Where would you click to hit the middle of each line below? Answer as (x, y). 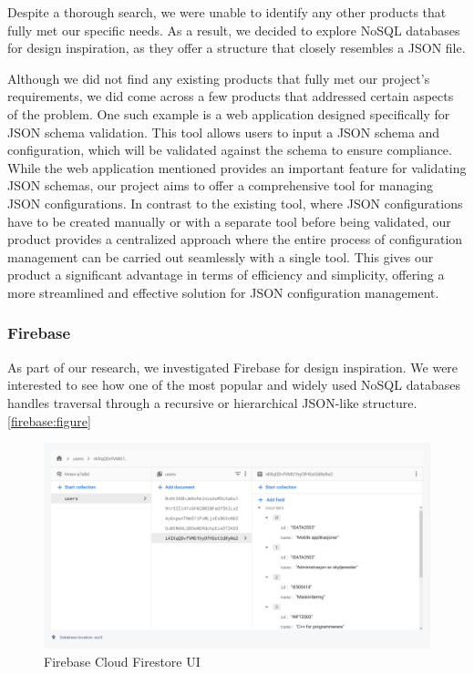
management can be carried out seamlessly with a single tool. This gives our (221, 256)
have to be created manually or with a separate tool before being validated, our (229, 221)
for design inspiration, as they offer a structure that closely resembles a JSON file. (237, 48)
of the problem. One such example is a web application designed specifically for (229, 113)
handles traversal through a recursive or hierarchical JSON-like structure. (212, 402)
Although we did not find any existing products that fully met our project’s (219, 78)
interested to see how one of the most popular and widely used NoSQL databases (234, 385)
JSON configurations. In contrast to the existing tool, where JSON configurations (235, 203)
